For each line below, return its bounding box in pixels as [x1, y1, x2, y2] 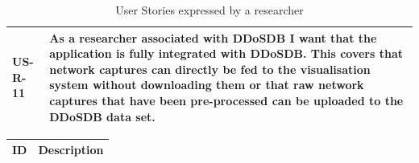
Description [38, 141, 104, 158]
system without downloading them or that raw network [49, 76, 364, 93]
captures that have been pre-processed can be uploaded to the [49, 92, 404, 108]
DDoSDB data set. [49, 108, 156, 124]
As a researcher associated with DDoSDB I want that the [49, 29, 377, 46]
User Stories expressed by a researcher [115, 2, 304, 18]
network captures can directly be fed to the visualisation [49, 60, 371, 77]
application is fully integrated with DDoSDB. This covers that [49, 45, 404, 62]
